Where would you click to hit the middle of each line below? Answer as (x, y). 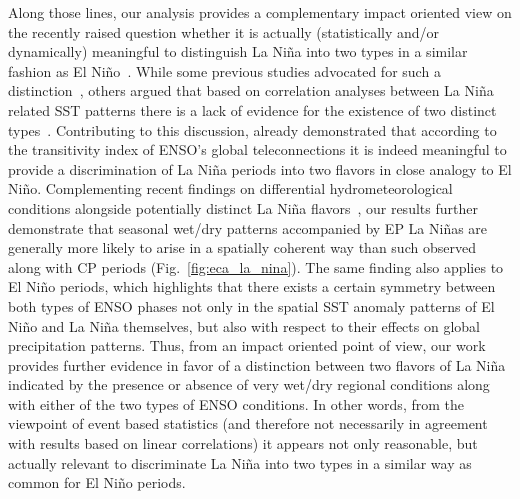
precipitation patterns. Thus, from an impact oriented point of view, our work (247, 345)
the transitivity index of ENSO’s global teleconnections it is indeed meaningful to (257, 149)
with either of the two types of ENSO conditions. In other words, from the (236, 403)
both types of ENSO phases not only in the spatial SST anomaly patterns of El (251, 305)
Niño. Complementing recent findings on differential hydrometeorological (230, 188)
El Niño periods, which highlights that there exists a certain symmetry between (252, 286)
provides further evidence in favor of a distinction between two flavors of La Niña (257, 364)
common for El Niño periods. (97, 482)
